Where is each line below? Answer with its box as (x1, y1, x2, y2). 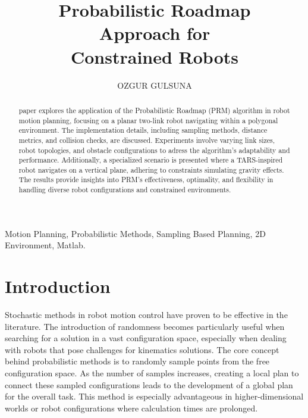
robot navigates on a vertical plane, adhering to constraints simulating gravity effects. (18, 164, 284, 174)
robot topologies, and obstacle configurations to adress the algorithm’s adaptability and (18, 145, 290, 155)
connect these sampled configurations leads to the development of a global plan (5, 378, 293, 391)
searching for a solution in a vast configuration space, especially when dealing (5, 332, 287, 344)
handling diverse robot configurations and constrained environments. (18, 185, 231, 195)
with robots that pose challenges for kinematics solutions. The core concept (5, 343, 279, 355)
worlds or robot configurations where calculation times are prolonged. (5, 401, 258, 414)
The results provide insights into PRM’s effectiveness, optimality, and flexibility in (18, 174, 274, 185)
